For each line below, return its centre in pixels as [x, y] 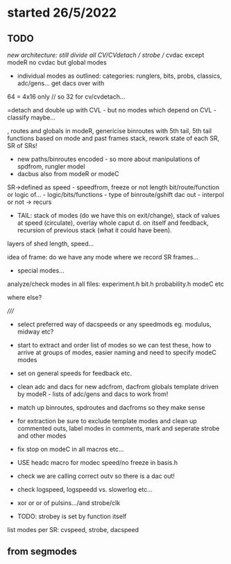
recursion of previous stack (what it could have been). [94, 230]
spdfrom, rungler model [51, 166]
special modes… [41, 271]
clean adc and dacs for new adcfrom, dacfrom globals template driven [118, 387]
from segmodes [42, 552]
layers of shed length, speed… [51, 243]
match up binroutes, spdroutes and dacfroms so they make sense [111, 408]
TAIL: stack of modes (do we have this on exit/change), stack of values [119, 215]
